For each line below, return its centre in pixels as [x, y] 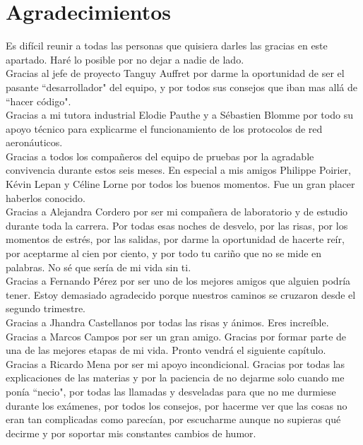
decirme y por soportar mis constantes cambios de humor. [131, 433]
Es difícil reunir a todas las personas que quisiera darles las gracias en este [167, 46]
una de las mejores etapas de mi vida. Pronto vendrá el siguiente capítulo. [166, 350]
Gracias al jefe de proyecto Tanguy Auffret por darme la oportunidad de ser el [175, 73]
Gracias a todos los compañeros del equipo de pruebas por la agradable [160, 156]
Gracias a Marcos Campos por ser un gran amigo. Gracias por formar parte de [176, 336]
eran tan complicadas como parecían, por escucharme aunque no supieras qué [173, 419]
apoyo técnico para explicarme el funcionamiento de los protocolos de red [164, 128]
